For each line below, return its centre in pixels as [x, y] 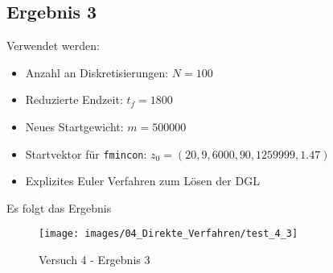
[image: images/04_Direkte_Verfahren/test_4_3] [169, 234]
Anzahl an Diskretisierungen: [97, 72]
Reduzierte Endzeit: [74, 99]
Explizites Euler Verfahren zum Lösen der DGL [142, 181]
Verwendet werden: [53, 45]
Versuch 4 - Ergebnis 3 [95, 260]
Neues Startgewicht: [74, 126]
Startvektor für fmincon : [86, 153]
